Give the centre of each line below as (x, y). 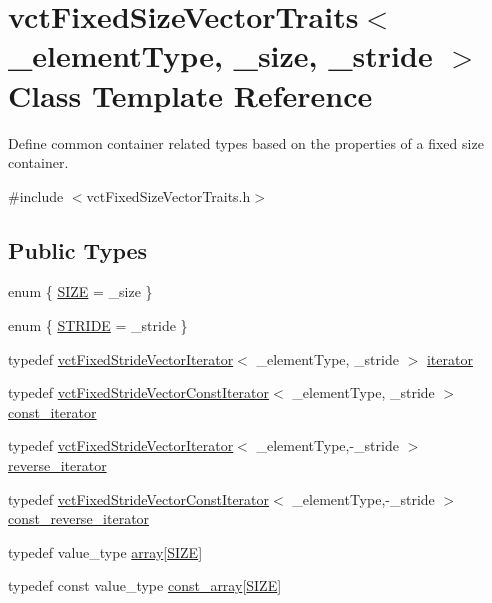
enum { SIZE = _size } (80, 291)
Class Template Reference (190, 94)
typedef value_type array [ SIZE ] (105, 551)
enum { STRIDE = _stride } (98, 325)
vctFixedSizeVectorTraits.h (168, 195)
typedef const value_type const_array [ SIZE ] (145, 585)
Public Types (78, 249)
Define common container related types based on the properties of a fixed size (246, 142)
